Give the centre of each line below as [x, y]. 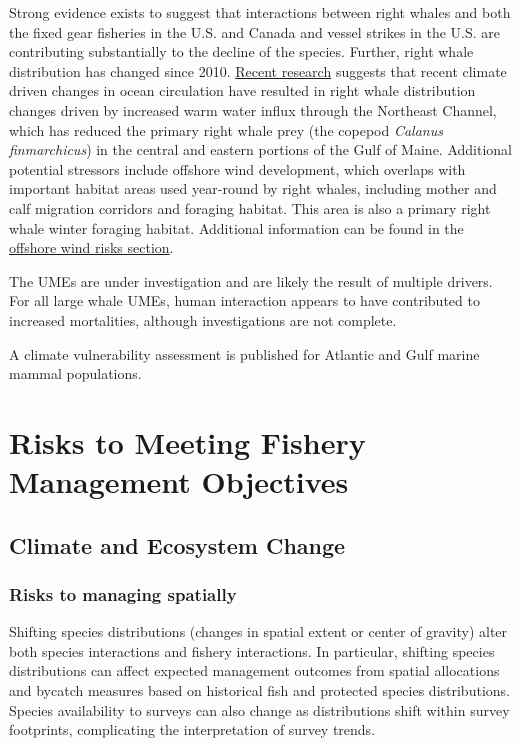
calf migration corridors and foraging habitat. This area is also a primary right [250, 207]
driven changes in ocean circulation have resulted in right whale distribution [242, 90]
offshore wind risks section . [91, 247]
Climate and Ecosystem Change [177, 544]
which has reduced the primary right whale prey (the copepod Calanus [226, 129]
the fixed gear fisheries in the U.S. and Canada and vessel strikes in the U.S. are [254, 31]
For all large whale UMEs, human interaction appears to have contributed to [244, 300]
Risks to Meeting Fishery [187, 441]
